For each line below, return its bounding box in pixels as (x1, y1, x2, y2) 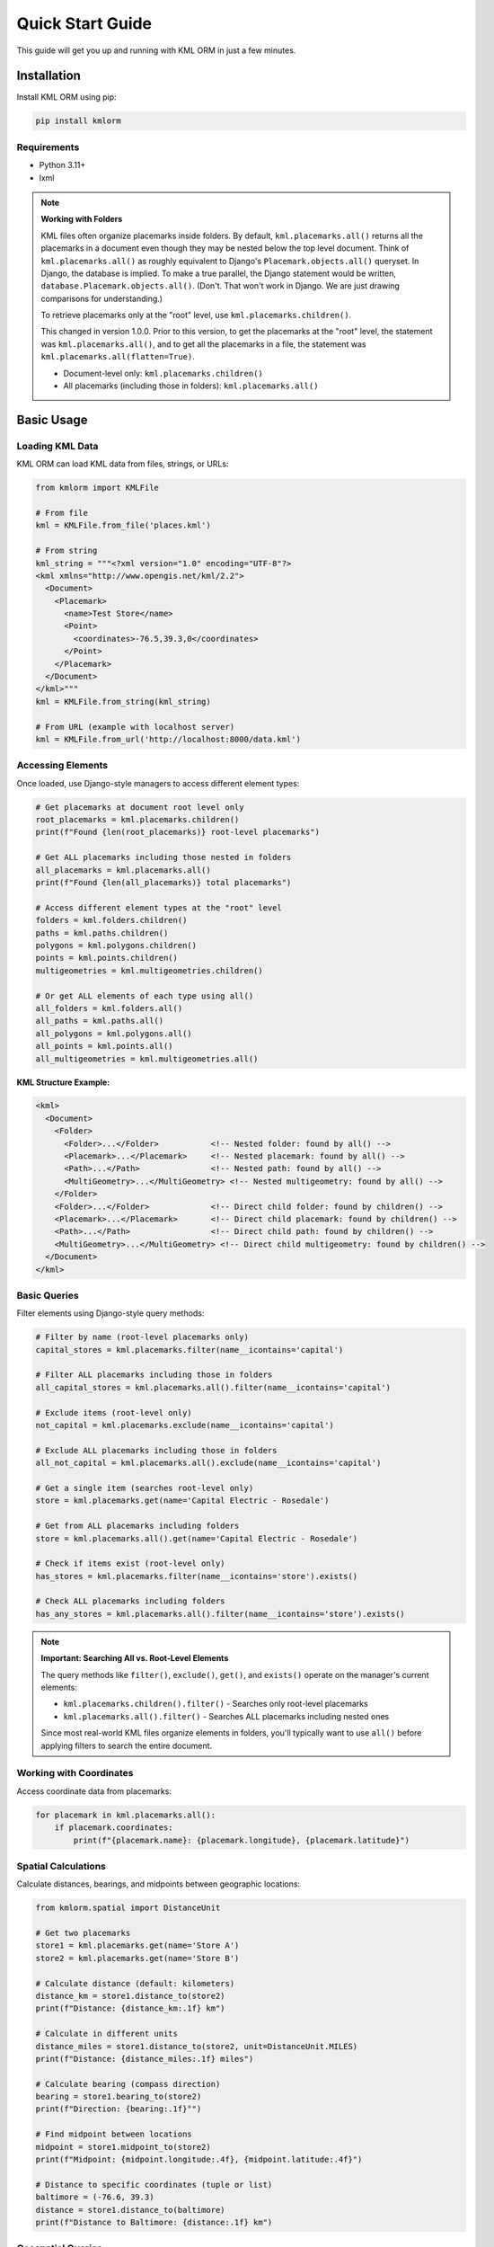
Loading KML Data (16, 440, 99, 452)
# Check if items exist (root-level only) (35, 1559, 225, 1568)
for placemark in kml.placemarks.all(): (35, 1809, 216, 1820)
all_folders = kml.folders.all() (35, 1003, 183, 1013)
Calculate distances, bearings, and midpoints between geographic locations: (16, 1878, 301, 1889)
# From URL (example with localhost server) (35, 722, 235, 732)
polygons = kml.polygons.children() (35, 940, 198, 950)
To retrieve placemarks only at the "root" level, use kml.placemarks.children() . (40, 310, 352, 321)
